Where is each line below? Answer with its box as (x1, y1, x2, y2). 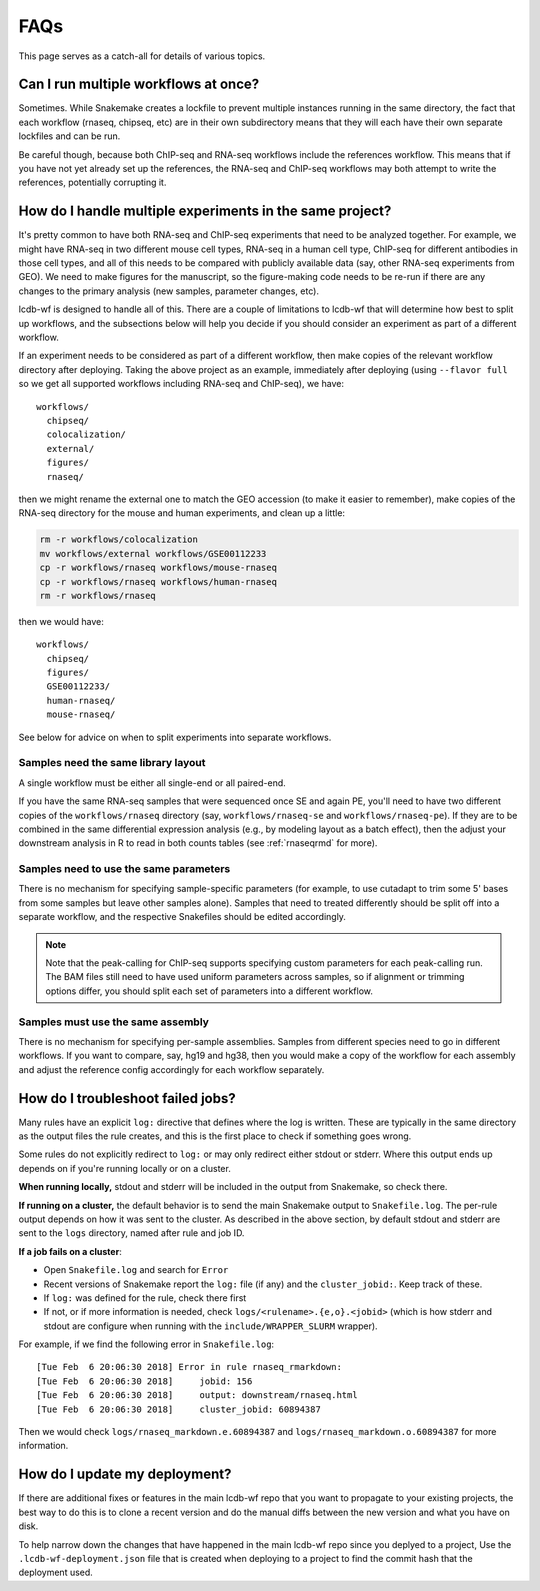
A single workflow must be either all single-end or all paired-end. (18, 776, 287, 789)
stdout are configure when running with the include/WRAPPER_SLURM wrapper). (43, 1320, 379, 1332)
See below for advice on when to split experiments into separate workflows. (18, 731, 332, 743)
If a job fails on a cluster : (18, 1245, 122, 1257)
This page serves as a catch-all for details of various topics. (18, 50, 266, 62)
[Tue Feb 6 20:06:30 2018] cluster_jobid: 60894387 (36, 1403, 322, 1415)
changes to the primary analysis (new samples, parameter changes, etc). (18, 285, 320, 297)
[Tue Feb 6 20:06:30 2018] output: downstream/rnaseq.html (36, 1390, 359, 1401)
